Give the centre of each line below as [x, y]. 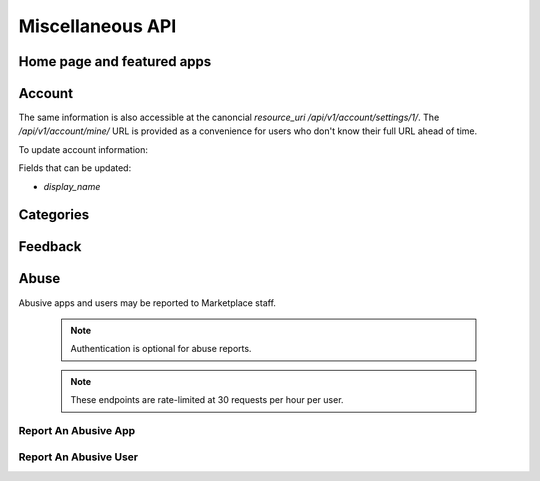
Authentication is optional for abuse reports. [161, 349]
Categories [54, 215]
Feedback [50, 246]
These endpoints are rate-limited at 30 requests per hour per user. [207, 400]
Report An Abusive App [77, 430]
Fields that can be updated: [75, 168]
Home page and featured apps [115, 61]
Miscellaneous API [97, 26]
